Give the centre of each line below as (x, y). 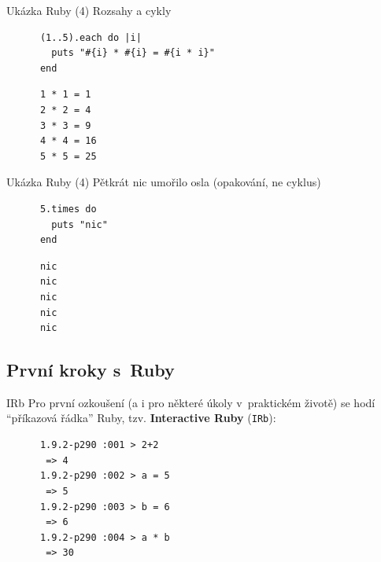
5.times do (68, 209)
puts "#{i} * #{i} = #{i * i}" (133, 53)
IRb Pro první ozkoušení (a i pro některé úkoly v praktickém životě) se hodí (191, 402)
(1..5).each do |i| (91, 37)
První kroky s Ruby (91, 370)
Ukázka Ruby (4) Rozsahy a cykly (89, 10)
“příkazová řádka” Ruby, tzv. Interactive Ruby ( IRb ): (141, 418)
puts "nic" (80, 224)
